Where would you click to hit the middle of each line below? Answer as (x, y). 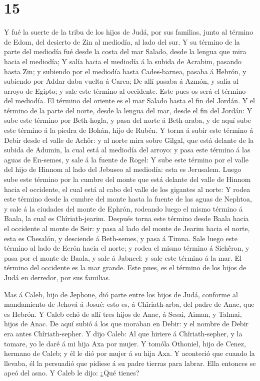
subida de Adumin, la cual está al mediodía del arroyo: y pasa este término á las (127, 150)
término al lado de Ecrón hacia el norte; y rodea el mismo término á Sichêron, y (127, 248)
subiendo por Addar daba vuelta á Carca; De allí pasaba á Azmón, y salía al (121, 81)
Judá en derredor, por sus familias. (57, 277)
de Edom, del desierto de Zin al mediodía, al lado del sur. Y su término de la (122, 41)
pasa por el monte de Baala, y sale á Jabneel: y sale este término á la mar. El (123, 257)
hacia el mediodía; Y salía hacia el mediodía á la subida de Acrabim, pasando (123, 61)
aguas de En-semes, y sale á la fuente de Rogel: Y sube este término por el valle (126, 159)
